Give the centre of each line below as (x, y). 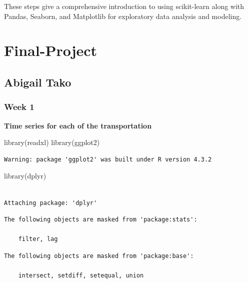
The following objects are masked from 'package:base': (99, 256)
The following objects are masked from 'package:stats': (101, 220)
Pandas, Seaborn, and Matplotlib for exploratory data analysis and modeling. (123, 16)
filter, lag (38, 239)
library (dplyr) (25, 176)
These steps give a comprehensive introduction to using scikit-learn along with (124, 6)
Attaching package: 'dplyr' (51, 203)
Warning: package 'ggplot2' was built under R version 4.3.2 (108, 159)
